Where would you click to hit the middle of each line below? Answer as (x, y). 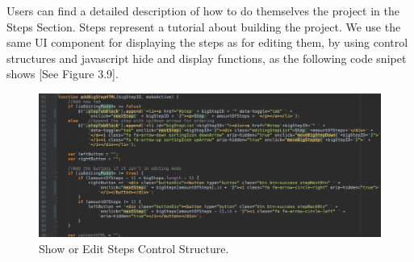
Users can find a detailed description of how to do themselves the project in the (203, 10)
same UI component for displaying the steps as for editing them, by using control (207, 42)
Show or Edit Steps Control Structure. (134, 249)
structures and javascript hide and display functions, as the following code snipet (207, 58)
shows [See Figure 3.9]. (63, 74)
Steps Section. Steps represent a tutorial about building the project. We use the (204, 26)
